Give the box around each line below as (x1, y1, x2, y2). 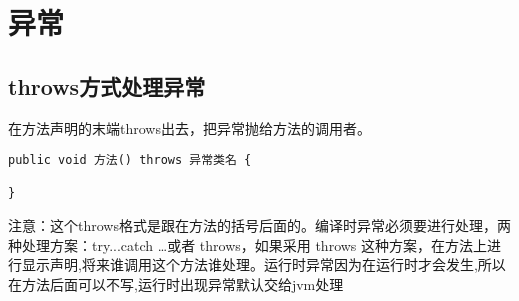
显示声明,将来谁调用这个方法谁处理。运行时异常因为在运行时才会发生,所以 (21, 254, 506, 275)
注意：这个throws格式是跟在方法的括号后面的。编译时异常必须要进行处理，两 (8, 215, 511, 236)
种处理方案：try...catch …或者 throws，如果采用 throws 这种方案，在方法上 (8, 234, 488, 255)
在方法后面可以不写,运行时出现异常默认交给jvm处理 (8, 273, 344, 294)
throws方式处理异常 (8, 70, 206, 101)
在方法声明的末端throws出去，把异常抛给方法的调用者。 (8, 117, 371, 138)
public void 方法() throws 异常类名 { (8, 153, 252, 168)
